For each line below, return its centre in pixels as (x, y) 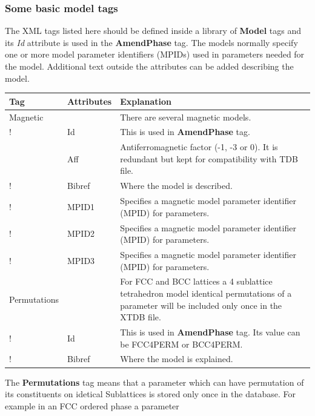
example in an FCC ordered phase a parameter (92, 405)
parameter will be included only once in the (201, 305)
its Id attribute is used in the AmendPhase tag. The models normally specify (151, 42)
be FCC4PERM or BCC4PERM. (181, 344)
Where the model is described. (176, 186)
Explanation (146, 101)
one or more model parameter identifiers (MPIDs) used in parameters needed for (155, 54)
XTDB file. (141, 317)
